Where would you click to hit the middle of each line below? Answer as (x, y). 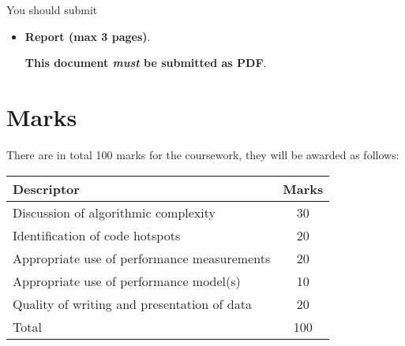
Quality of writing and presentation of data (132, 303)
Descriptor (46, 188)
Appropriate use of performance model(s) (127, 281)
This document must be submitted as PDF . (146, 63)
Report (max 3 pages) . (88, 36)
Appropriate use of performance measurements (142, 258)
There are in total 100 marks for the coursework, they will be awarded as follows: (203, 154)
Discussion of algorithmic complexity (114, 212)
